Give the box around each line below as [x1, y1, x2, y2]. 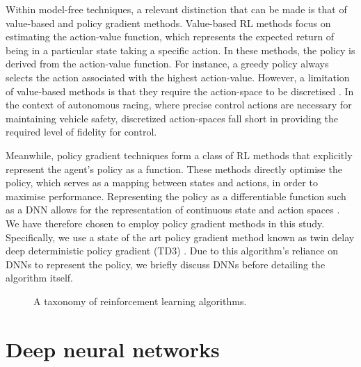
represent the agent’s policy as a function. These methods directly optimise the [6, 161, 342, 176]
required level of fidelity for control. [6, 124, 157, 139]
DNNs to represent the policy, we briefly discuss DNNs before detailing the [6, 256, 326, 271]
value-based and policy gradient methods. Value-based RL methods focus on [6, 15, 331, 30]
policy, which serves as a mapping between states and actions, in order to [6, 175, 318, 190]
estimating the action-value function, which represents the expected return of [6, 29, 335, 44]
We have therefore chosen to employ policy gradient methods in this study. [6, 215, 325, 230]
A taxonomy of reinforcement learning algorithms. [33, 293, 247, 308]
